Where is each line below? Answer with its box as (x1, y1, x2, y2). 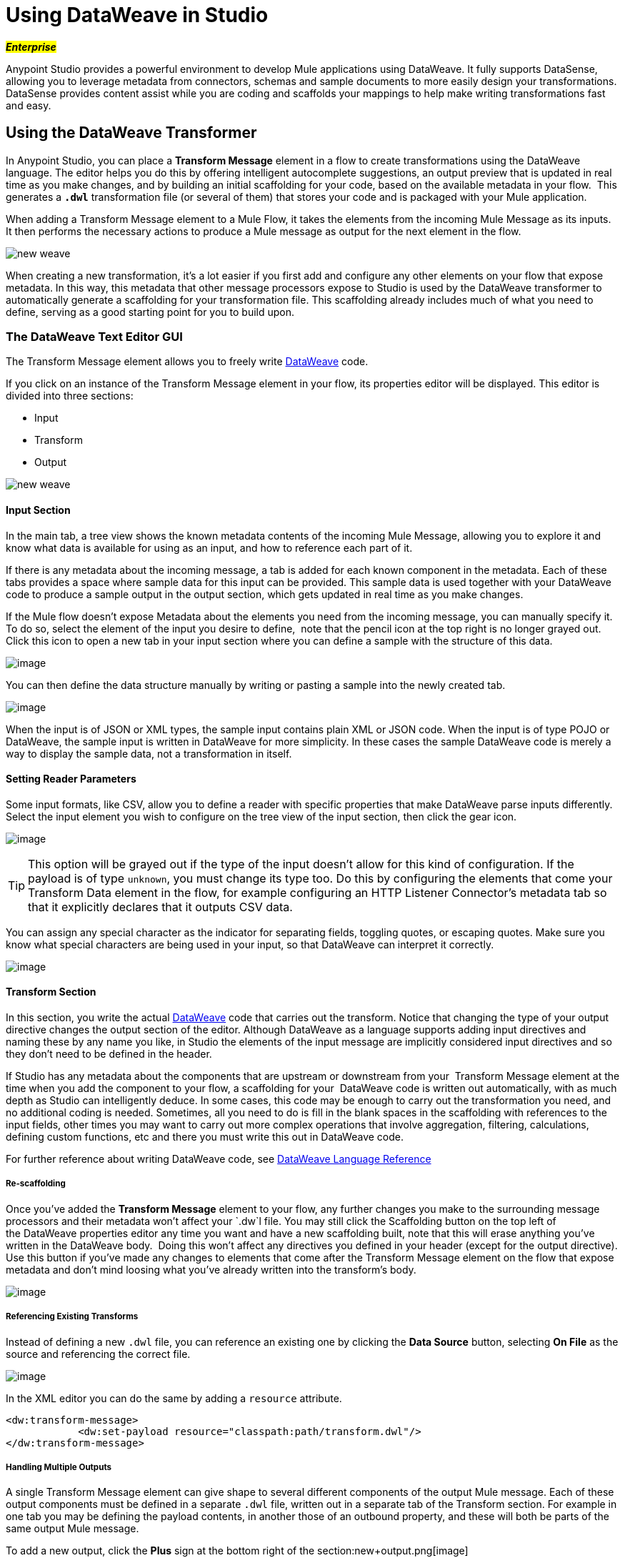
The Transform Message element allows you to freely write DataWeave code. (6, 355, 369, 368)
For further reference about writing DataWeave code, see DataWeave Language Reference (6, 1153, 431, 1165)
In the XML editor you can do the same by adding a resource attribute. (6, 1391, 342, 1404)
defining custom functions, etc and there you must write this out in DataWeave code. (6, 1131, 404, 1143)
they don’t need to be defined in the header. (6, 1048, 212, 1060)
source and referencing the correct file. (6, 1347, 191, 1360)
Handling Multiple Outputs (6, 1462, 112, 1472)
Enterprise (6, 40, 56, 53)
